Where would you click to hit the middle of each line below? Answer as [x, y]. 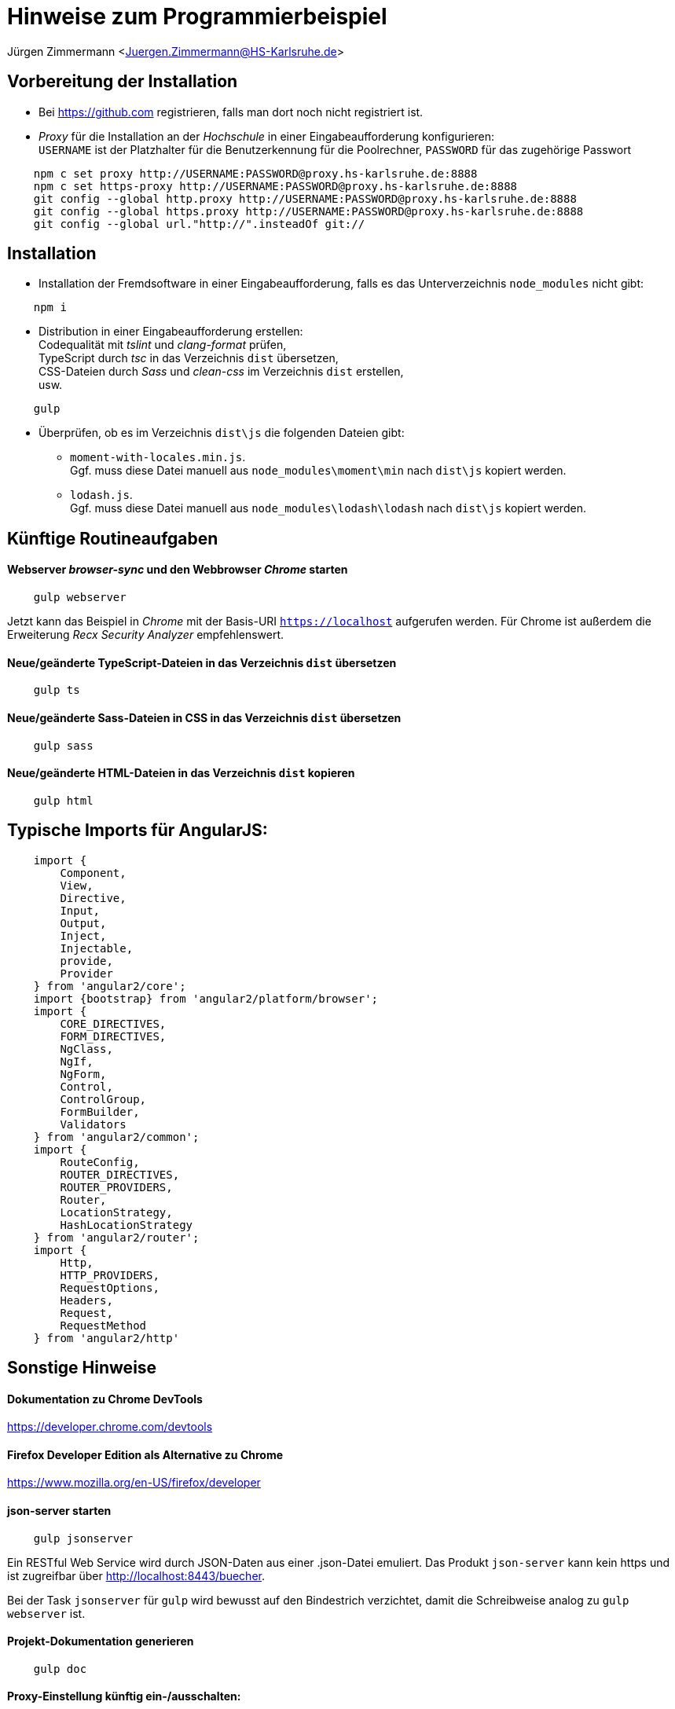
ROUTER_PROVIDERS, [116, 1187]
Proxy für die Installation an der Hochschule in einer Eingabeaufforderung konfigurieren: [267, 136]
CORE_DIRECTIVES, [113, 1023]
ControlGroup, [103, 1099]
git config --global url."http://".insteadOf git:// [199, 224]
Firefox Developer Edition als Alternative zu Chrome [145, 1454]
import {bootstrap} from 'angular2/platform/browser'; [206, 998]
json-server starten [59, 1511]
